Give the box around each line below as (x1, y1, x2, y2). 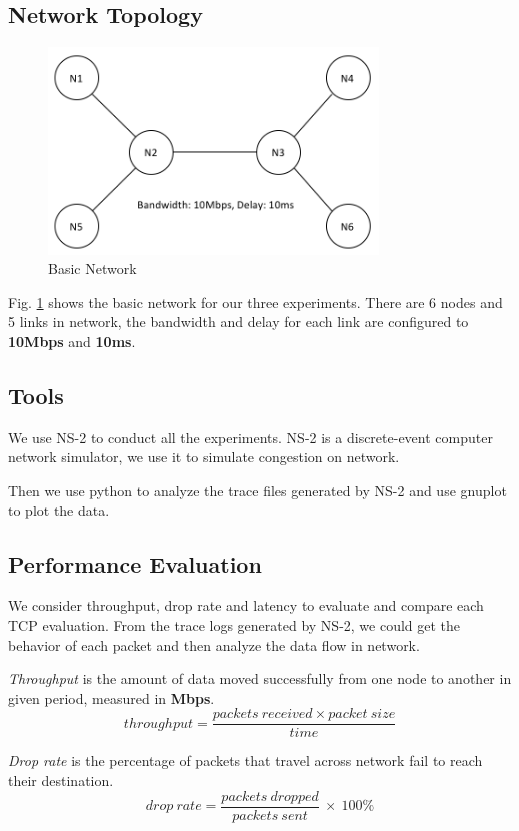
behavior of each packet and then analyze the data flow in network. (8, 634, 420, 655)
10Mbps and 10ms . (8, 331, 136, 352)
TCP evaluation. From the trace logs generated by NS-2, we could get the (8, 615, 461, 635)
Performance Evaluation (8, 548, 262, 579)
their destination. (8, 770, 114, 791)
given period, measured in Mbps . (8, 687, 215, 708)
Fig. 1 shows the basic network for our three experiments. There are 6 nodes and (8, 291, 503, 312)
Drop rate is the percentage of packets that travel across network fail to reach (8, 750, 483, 771)
